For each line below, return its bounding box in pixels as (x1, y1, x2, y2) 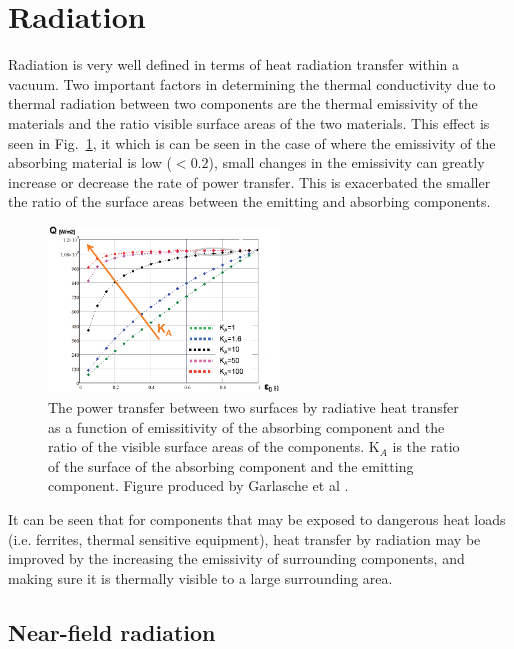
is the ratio (392, 436, 460, 457)
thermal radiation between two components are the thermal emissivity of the (8, 93, 478, 114)
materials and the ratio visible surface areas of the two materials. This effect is (8, 112, 490, 133)
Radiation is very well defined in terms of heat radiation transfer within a (8, 54, 459, 75)
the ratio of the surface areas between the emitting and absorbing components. (8, 191, 491, 212)
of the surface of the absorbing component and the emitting (48, 455, 414, 476)
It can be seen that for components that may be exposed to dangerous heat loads (8, 509, 506, 529)
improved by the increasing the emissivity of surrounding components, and (8, 548, 465, 569)
